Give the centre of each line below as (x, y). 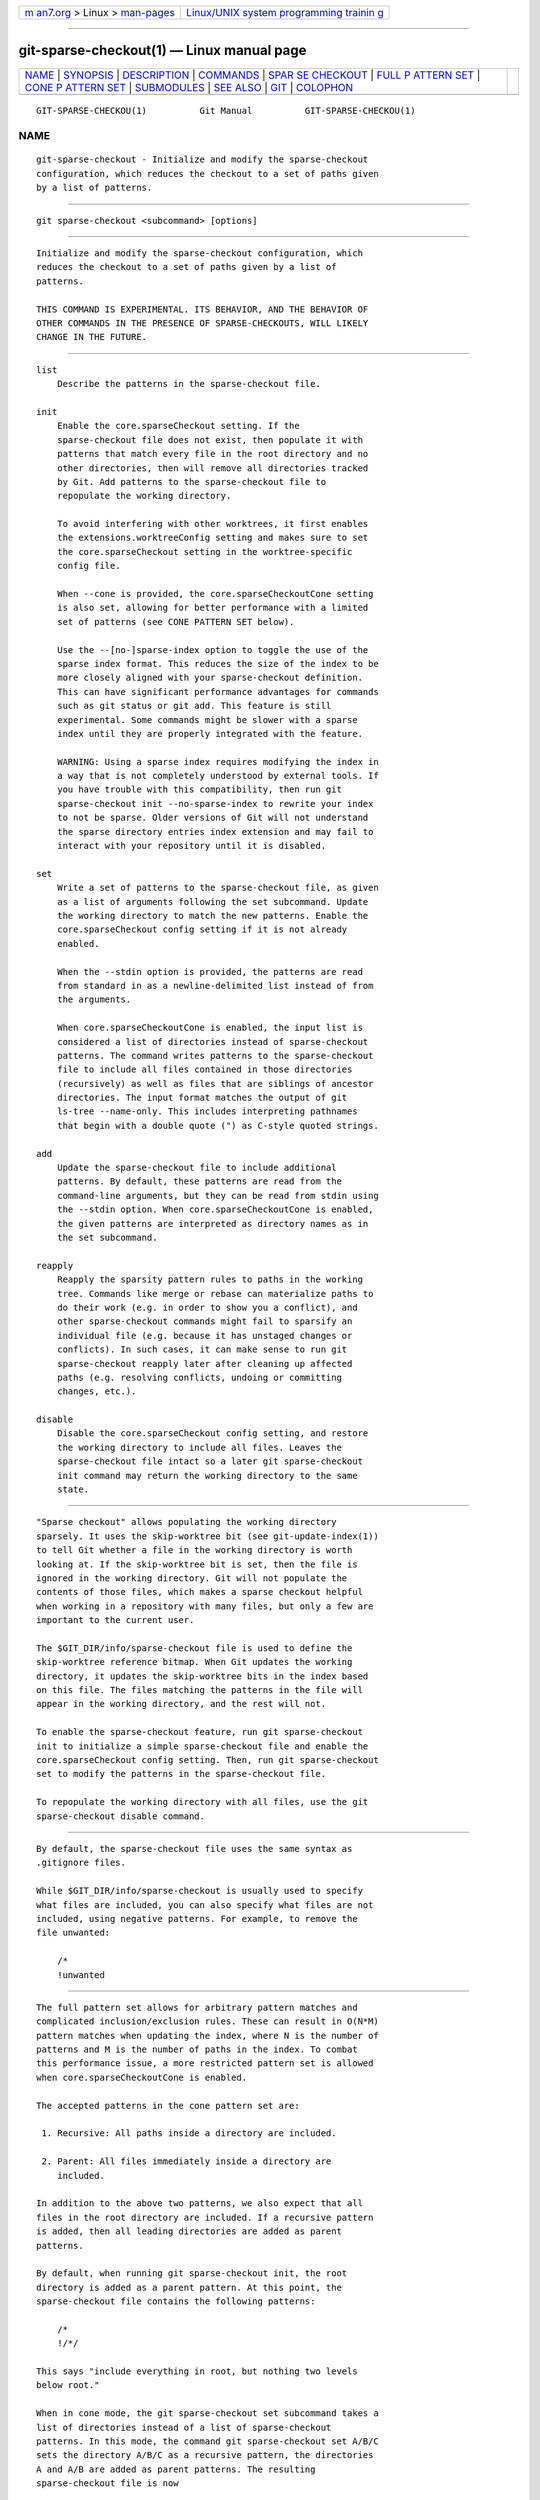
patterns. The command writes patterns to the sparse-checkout (215, 1055)
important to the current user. (115, 1620)
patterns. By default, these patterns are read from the (199, 1181)
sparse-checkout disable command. (120, 1816)
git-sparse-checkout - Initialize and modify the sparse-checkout (202, 159)
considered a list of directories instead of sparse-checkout (212, 1041)
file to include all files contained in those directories (204, 1069)
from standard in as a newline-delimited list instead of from (215, 985)
